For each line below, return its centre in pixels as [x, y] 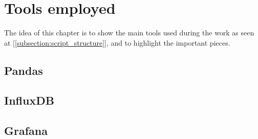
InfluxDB [29, 100]
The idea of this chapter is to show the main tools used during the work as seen [129, 33]
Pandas [24, 70]
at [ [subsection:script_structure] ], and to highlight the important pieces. [117, 42]
